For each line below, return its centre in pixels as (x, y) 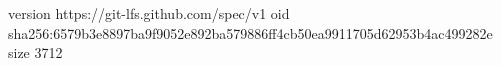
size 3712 (35, 52)
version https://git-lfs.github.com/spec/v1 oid (149, 13)
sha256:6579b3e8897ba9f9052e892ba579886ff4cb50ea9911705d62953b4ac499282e (250, 32)
